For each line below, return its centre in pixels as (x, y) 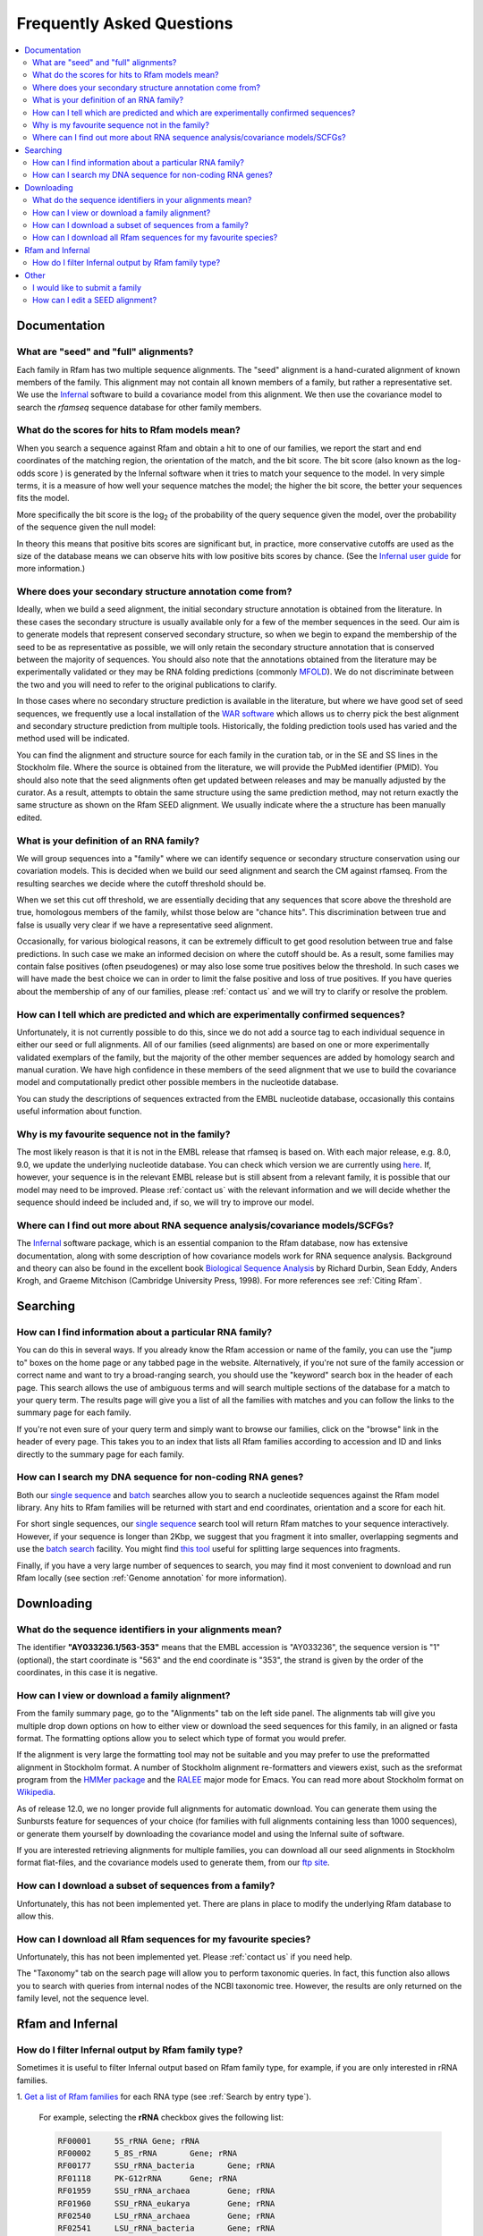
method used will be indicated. (73, 739)
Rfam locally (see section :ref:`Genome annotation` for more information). (152, 1578)
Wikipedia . (36, 1792)
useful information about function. (79, 1111)
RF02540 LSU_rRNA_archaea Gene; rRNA (166, 2215)
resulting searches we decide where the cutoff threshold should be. (141, 883)
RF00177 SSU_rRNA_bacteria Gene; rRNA (166, 2166)
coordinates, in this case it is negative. (87, 1672)
